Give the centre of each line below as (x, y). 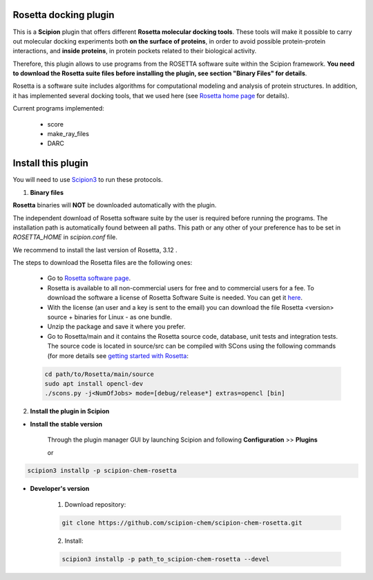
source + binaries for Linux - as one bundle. (110, 317)
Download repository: (95, 504)
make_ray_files (68, 134)
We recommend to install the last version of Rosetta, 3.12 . (95, 250)
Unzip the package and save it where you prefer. (116, 327)
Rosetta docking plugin (64, 15)
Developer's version (60, 489)
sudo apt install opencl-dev (94, 383)
